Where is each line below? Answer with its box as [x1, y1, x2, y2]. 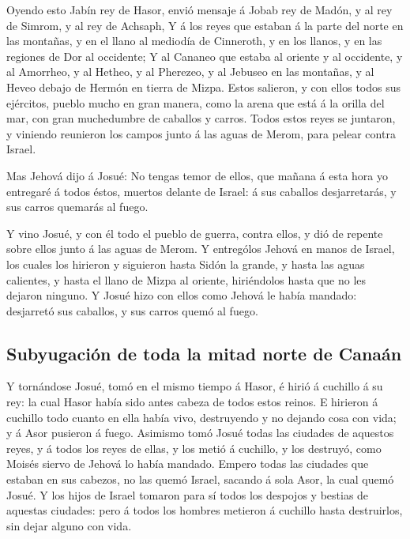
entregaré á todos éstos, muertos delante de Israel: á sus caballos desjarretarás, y [6, 183, 397, 199]
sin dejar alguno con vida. [6, 517, 132, 533]
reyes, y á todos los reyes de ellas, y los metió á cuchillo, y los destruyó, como [6, 439, 382, 456]
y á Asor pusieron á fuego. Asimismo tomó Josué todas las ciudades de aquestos [6, 424, 394, 441]
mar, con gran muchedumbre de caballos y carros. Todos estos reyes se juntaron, [6, 110, 396, 126]
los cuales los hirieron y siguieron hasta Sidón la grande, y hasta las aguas [6, 255, 365, 272]
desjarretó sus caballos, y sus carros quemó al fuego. [6, 302, 258, 318]
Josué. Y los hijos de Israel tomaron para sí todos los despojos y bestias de [6, 486, 369, 503]
